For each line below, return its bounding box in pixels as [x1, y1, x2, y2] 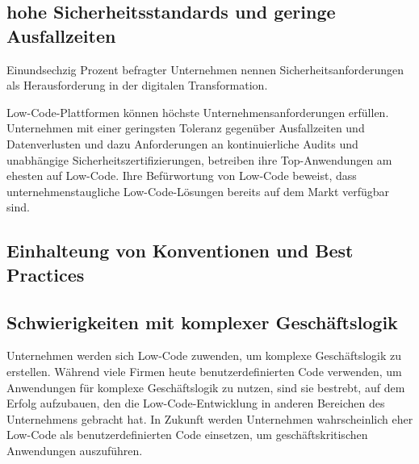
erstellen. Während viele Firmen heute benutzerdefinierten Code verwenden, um [6, 362, 402, 379]
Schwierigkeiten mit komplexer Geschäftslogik [6, 309, 398, 334]
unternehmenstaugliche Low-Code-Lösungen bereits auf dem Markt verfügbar [6, 182, 390, 199]
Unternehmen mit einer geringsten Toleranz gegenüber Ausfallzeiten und [6, 119, 365, 136]
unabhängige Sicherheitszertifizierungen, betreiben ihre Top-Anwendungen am [6, 151, 392, 168]
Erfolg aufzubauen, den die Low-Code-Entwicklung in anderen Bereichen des [6, 395, 385, 412]
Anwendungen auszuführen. [6, 441, 143, 458]
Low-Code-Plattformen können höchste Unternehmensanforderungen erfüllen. [6, 103, 389, 120]
